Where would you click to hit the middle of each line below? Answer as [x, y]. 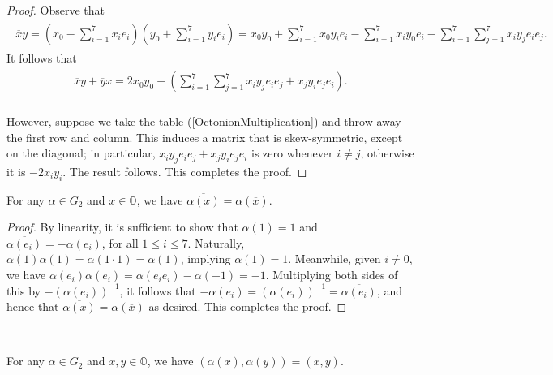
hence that [33, 306]
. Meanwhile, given [334, 259]
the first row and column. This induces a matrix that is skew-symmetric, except [205, 137]
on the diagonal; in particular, [81, 153]
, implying [206, 259]
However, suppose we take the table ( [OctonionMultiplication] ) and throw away [204, 121]
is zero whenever [292, 153]
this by [24, 290]
